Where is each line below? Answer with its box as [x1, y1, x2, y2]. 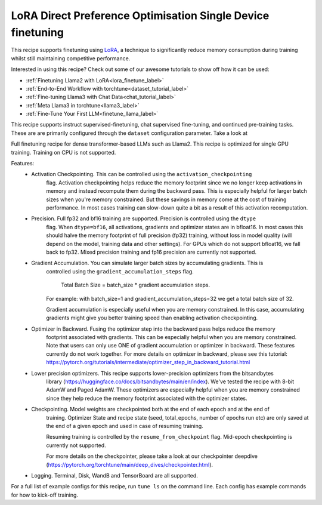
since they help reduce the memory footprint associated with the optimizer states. [46, 395, 247, 402]
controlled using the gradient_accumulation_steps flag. [46, 267, 194, 275]
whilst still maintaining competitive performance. [11, 54, 131, 62]
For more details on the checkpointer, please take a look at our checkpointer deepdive [46, 452, 258, 460]
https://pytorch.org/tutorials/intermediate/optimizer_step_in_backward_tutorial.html [46, 359, 250, 366]
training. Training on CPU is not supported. [11, 149, 116, 156]
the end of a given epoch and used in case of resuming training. [46, 422, 204, 429]
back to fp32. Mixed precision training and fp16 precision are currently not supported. [46, 248, 256, 255]
